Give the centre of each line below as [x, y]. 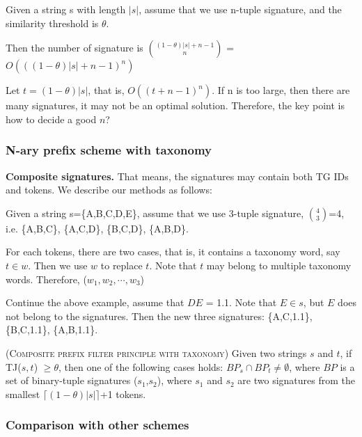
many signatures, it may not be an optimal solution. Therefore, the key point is [175, 105]
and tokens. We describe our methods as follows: [109, 190]
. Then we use [58, 265]
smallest [23, 394]
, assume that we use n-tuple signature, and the [240, 9]
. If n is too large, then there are [281, 90]
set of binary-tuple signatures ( [72, 380]
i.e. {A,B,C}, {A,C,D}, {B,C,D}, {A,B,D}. [97, 228]
